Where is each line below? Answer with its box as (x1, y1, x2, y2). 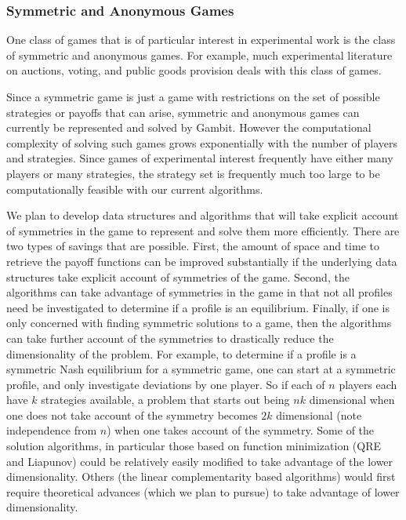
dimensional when (309, 391, 395, 408)
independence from (6, 422, 97, 438)
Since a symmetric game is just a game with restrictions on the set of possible (6, 89, 380, 104)
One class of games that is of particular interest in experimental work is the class (6, 31, 396, 48)
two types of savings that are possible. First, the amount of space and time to (6, 238, 379, 254)
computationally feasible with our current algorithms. (6, 180, 263, 197)
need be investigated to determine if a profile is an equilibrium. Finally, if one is (6, 299, 390, 315)
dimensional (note (276, 406, 362, 423)
